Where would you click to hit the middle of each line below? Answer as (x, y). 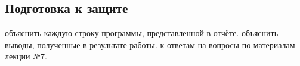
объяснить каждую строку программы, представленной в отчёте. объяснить (142, 33)
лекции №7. (26, 56)
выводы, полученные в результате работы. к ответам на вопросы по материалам (150, 44)
